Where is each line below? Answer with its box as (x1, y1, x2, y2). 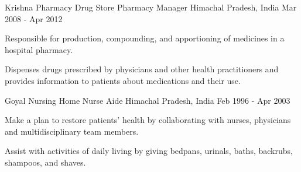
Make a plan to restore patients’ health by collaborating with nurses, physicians (5, 114, 291, 126)
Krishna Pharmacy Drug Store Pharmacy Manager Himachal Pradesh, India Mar (5, 1, 297, 13)
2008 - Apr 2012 (5, 12, 63, 24)
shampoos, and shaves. (5, 156, 86, 168)
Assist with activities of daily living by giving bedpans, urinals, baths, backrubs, (5, 145, 293, 157)
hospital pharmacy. (5, 43, 73, 55)
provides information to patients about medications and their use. (5, 74, 241, 86)
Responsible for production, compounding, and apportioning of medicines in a (5, 32, 285, 44)
